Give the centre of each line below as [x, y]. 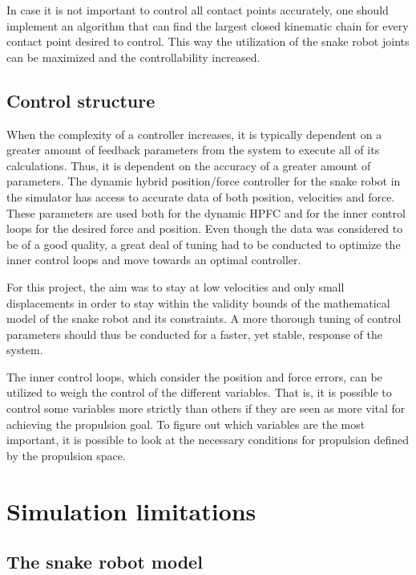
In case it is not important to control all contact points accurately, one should [198, 10]
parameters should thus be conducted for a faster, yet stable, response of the [194, 334]
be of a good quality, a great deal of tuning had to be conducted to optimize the [204, 244]
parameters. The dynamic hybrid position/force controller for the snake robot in [204, 181]
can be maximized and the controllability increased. [133, 57]
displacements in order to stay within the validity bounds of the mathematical [198, 302]
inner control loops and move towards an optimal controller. [154, 260]
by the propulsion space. [66, 455]
